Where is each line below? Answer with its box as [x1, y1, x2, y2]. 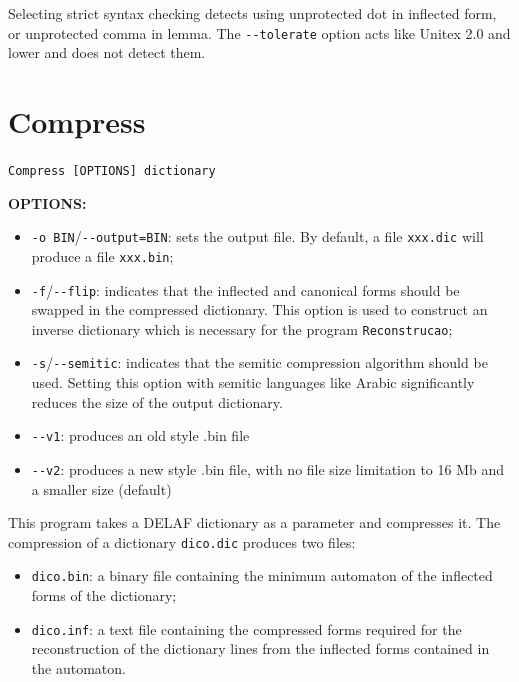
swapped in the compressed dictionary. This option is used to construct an [31, 299, 488, 320]
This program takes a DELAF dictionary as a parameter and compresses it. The [8, 512, 501, 533]
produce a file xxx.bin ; [31, 245, 174, 266]
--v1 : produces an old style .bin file [31, 425, 250, 446]
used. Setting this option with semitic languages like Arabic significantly [31, 372, 475, 393]
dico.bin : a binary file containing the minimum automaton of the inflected [31, 565, 493, 586]
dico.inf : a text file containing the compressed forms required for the [31, 618, 462, 639]
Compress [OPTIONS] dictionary [8, 163, 216, 178]
